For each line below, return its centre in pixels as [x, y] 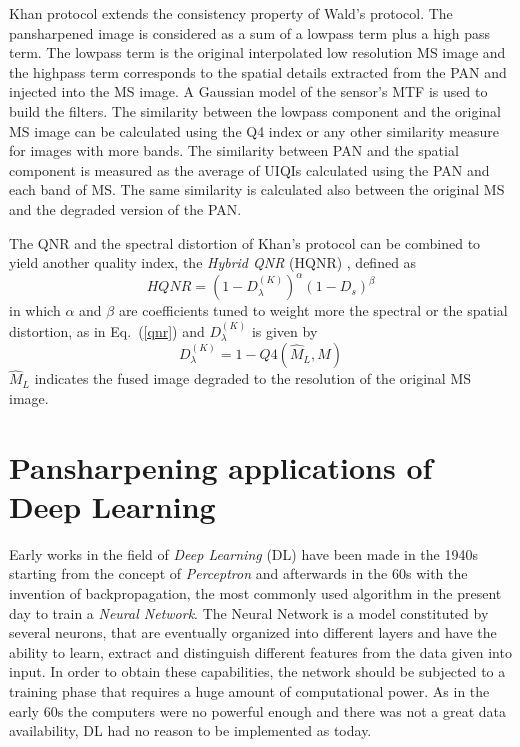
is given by [284, 330]
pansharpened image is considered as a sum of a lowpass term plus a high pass [250, 32]
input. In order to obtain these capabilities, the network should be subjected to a [257, 671]
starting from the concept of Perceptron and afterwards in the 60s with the [238, 573]
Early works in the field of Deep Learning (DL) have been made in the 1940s [243, 553]
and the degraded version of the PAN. [125, 208]
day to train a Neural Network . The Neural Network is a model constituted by [249, 612]
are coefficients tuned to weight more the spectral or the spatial [313, 310]
